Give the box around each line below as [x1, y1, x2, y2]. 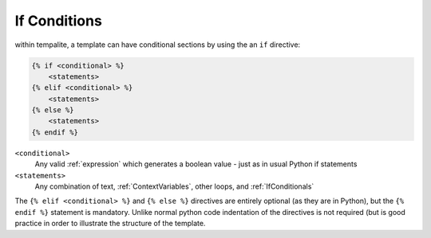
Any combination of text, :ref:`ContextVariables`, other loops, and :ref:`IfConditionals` [34, 181, 314, 191]
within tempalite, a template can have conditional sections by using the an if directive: [14, 40, 301, 49]
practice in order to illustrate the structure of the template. [14, 219, 206, 228]
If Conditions [14, 12, 103, 29]
